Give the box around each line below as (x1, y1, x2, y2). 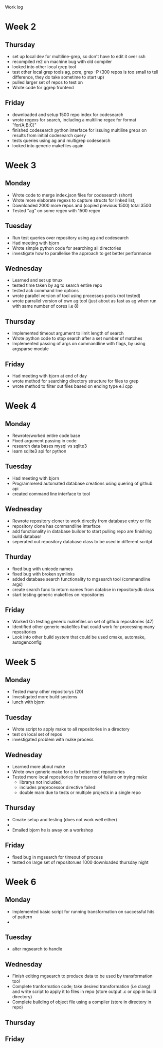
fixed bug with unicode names (12, 566, 73, 572)
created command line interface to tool (12, 491, 90, 496)
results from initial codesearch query (12, 132, 86, 138)
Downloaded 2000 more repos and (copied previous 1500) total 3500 (12, 202, 152, 208)
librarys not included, (19, 779, 62, 785)
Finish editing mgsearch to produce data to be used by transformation (12, 973, 153, 979)
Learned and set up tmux (12, 277, 63, 283)
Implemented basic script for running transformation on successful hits (12, 909, 155, 914)
